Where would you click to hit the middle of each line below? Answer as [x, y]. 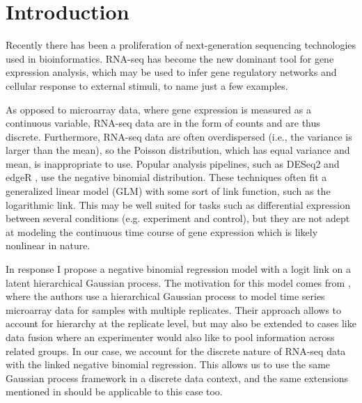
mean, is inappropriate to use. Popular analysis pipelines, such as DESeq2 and [173, 163]
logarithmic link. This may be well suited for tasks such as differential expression [178, 204]
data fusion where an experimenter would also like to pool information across [170, 337]
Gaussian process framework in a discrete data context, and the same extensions [177, 378]
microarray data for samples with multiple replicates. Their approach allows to [174, 309]
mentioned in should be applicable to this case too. [114, 392]
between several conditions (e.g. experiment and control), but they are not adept [178, 218]
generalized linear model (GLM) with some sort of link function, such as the [168, 191]
